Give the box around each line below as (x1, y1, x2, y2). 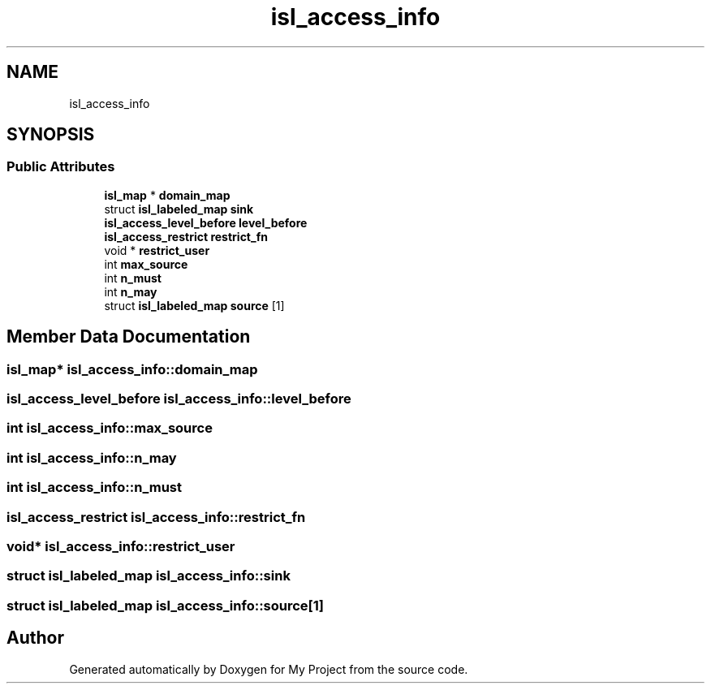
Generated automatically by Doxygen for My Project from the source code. (69, 662, 468, 676)
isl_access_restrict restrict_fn (104, 229, 268, 244)
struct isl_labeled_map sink (104, 201, 254, 216)
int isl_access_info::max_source (6, 420, 213, 437)
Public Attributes (6, 158, 115, 175)
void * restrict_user (104, 243, 210, 257)
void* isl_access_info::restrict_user (6, 537, 235, 554)
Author (6, 627, 64, 649)
